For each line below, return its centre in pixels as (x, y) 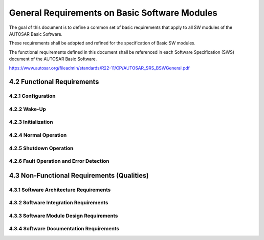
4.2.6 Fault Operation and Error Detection (59, 161)
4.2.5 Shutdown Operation (41, 148)
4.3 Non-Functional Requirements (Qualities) (79, 175)
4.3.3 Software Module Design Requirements (64, 216)
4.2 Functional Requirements (54, 82)
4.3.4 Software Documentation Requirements (64, 229)
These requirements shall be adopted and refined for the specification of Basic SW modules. (102, 43)
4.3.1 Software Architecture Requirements (60, 190)
